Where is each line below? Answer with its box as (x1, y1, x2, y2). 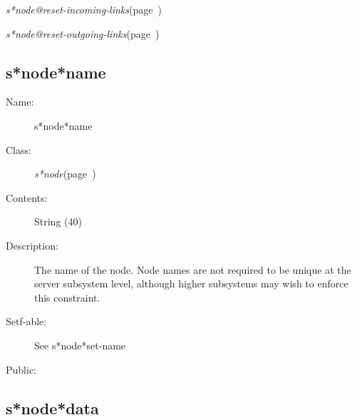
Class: (6, 142, 31, 157)
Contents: (6, 190, 48, 205)
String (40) (34, 214, 82, 229)
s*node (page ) (34, 166, 96, 181)
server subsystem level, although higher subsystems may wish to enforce (34, 276, 348, 291)
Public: (6, 362, 36, 377)
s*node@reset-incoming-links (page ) (6, 2, 162, 16)
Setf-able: (6, 314, 47, 329)
